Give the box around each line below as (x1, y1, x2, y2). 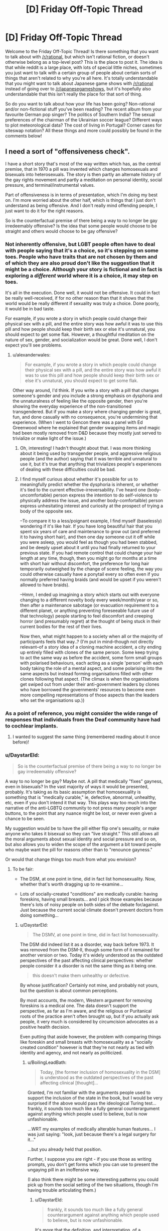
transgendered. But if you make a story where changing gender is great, (12, 409, 162, 415)
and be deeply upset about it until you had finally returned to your (20, 545, 155, 551)
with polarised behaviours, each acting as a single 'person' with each (20, 660, 163, 666)
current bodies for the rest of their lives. (20, 624, 103, 630)
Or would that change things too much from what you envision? (5, 856, 136, 862)
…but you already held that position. (27, 1146, 102, 1152)
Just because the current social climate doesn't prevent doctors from (20, 907, 163, 913)
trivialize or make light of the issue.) (12, 435, 87, 441)
